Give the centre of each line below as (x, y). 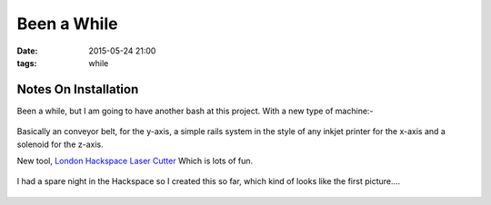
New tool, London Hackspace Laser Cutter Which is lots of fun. (135, 161)
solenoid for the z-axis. (60, 144)
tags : (27, 63)
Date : (27, 51)
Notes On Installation (78, 89)
